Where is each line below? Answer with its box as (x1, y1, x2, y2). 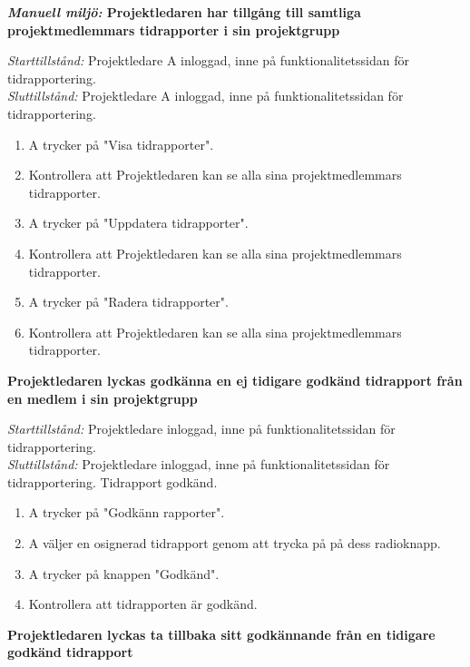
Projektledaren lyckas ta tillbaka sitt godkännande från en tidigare (7, 624, 436, 643)
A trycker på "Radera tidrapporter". (28, 292, 229, 311)
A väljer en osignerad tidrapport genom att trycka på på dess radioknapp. (28, 534, 441, 553)
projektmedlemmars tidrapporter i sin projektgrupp (7, 20, 340, 39)
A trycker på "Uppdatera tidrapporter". (28, 213, 249, 232)
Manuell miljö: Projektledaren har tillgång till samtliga (7, 3, 361, 21)
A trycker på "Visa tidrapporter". (28, 134, 214, 153)
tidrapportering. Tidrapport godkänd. (7, 472, 218, 491)
